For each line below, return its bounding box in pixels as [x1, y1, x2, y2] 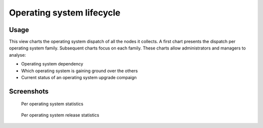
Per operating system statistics [21, 101, 84, 107]
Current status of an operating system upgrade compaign [21, 75, 137, 80]
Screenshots [9, 87, 49, 96]
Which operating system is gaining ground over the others [21, 68, 138, 74]
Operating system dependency [21, 61, 84, 67]
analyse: [9, 52, 26, 58]
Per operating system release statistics [21, 112, 99, 118]
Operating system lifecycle [9, 7, 121, 18]
